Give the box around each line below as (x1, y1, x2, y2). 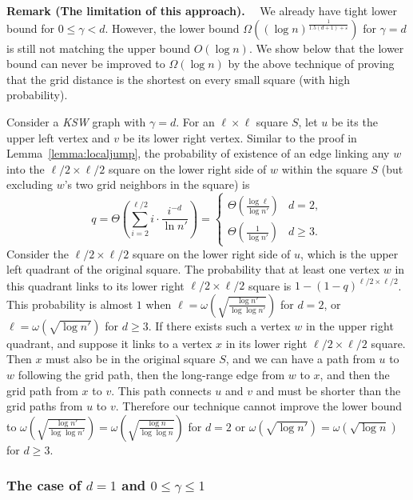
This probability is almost (6, 295, 133, 312)
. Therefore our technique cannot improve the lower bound (115, 398, 403, 414)
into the (6, 160, 45, 177)
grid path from (6, 382, 78, 398)
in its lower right (225, 334, 308, 351)
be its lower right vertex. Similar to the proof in (122, 129, 357, 146)
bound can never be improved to (6, 55, 165, 72)
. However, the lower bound (105, 19, 240, 36)
